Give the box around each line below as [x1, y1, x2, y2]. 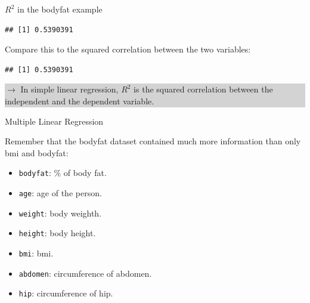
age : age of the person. [18, 187, 102, 199]
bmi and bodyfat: [5, 146, 69, 159]
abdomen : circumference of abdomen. [18, 267, 152, 279]
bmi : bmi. [18, 246, 54, 259]
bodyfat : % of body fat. [18, 166, 107, 179]
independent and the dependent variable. [5, 94, 154, 107]
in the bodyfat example [17, 3, 103, 15]
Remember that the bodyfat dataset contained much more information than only [5, 135, 301, 147]
